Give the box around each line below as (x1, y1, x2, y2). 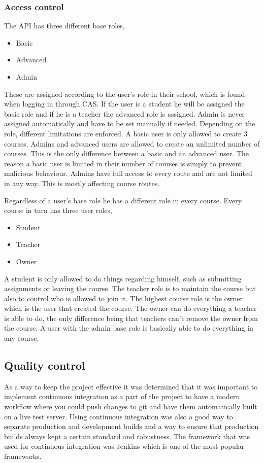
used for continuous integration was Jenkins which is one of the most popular (4, 441, 245, 451)
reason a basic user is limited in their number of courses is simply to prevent (4, 158, 242, 168)
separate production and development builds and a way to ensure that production (4, 421, 259, 432)
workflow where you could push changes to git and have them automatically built (4, 401, 257, 412)
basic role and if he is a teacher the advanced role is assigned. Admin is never (4, 108, 245, 119)
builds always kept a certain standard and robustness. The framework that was (4, 431, 250, 441)
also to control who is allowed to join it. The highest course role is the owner (4, 293, 243, 303)
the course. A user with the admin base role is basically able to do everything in (4, 323, 253, 333)
